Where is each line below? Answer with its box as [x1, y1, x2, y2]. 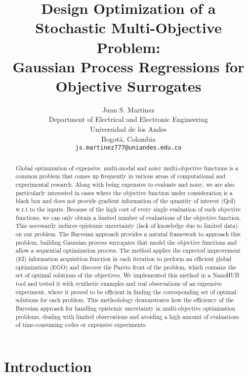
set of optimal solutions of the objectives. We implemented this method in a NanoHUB [15, 271, 240, 279]
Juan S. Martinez [102, 104, 155, 114]
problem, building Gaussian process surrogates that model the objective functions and [15, 238, 237, 246]
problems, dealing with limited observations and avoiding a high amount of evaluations [15, 312, 239, 321]
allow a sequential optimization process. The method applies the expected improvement [15, 246, 241, 255]
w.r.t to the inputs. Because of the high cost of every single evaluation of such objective [15, 205, 241, 213]
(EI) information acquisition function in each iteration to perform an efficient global [15, 254, 232, 263]
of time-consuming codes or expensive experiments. [15, 321, 147, 329]
